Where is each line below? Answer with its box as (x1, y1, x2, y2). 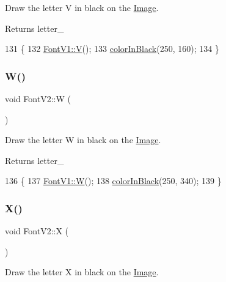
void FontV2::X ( (5, 224, 69, 237)
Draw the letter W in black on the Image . (5, 133, 161, 146)
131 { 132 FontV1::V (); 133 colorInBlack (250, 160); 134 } (5, 42, 219, 55)
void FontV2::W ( (5, 92, 71, 105)
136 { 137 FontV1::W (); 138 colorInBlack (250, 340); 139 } (5, 174, 222, 187)
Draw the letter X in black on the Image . (5, 265, 159, 278)
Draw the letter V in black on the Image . (5, 1, 159, 13)
